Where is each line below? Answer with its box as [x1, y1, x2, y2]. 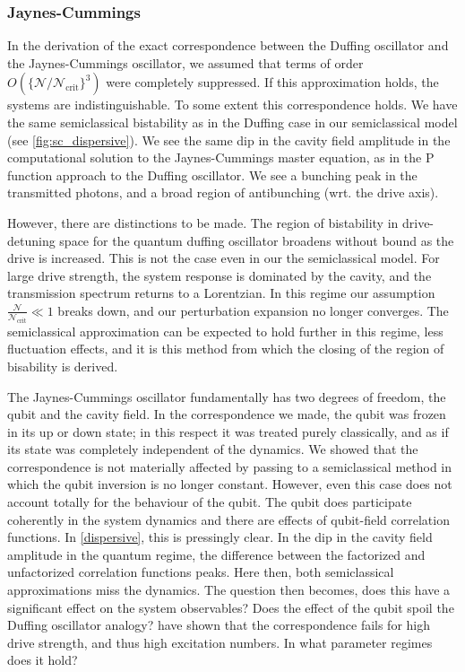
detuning [7, 231, 56, 249]
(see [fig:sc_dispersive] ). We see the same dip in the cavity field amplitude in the [7, 130, 451, 149]
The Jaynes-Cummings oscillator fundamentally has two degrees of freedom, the [7, 387, 446, 406]
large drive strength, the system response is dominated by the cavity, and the [7, 266, 432, 284]
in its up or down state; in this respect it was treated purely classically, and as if [7, 422, 449, 441]
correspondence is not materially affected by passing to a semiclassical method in [7, 457, 452, 476]
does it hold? [7, 650, 78, 669]
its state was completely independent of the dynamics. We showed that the [7, 440, 418, 458]
